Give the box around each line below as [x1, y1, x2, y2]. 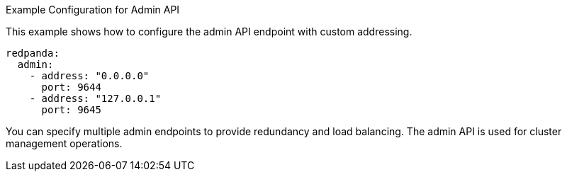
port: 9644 [41, 81, 101, 93]
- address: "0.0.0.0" [29, 70, 150, 81]
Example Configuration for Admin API [6, 4, 180, 16]
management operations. [6, 137, 123, 149]
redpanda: [6, 47, 60, 59]
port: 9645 [41, 104, 101, 115]
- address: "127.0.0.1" [29, 93, 162, 104]
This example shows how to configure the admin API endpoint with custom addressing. [6, 25, 412, 38]
